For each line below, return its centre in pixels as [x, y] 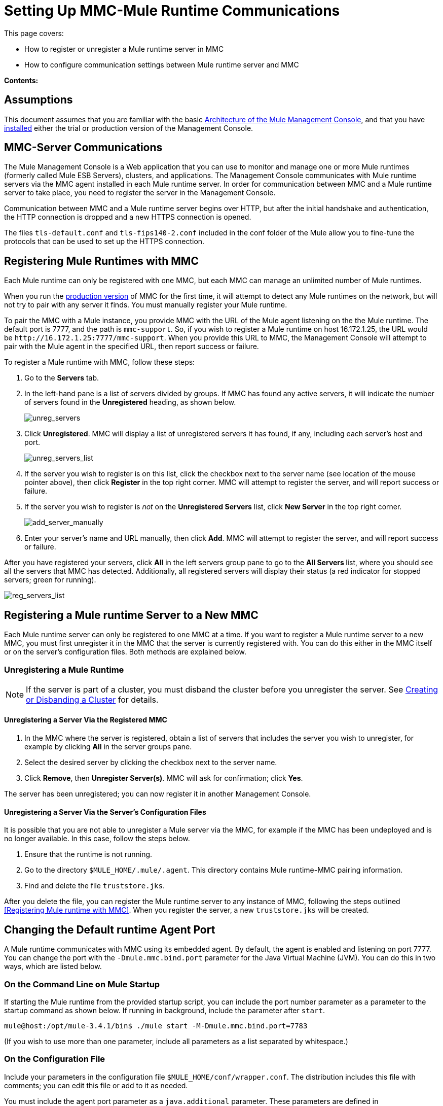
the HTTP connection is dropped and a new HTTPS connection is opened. [128, 217]
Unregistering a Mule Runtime [64, 669]
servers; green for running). [50, 580]
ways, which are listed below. [53, 966]
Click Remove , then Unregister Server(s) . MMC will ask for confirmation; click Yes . [164, 778]
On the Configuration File [55, 1059]
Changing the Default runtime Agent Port [110, 929]
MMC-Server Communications [83, 148]
